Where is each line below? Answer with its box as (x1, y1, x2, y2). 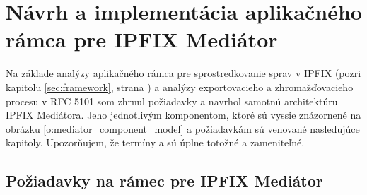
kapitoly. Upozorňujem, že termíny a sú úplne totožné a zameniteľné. (6, 135, 305, 150)
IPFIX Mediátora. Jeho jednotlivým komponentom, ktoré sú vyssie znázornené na (6, 107, 361, 122)
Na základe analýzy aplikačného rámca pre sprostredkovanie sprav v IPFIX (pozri (6, 66, 361, 81)
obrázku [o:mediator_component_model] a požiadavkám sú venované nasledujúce (6, 121, 360, 136)
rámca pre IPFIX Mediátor (6, 25, 278, 54)
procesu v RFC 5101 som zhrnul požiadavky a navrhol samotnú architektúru (6, 93, 338, 108)
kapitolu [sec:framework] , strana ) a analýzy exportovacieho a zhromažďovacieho (6, 79, 354, 94)
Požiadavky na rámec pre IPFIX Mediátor (6, 170, 323, 191)
